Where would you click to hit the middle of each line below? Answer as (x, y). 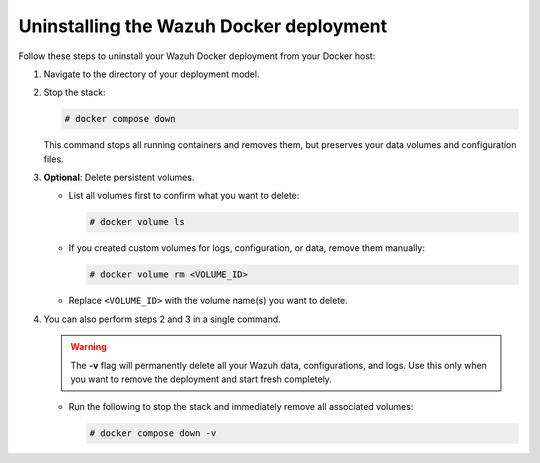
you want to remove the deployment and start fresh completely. (201, 379)
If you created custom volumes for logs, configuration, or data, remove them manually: (246, 248)
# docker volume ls (137, 222)
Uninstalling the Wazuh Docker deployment (203, 26)
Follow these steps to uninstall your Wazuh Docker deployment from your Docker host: (197, 56)
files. (53, 159)
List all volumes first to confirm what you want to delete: (184, 196)
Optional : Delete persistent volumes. (119, 177)
